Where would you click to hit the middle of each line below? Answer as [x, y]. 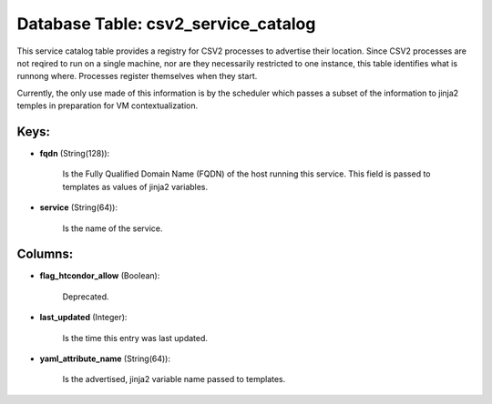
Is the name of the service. [113, 228]
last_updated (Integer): [83, 318]
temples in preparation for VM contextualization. [108, 106]
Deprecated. [86, 297]
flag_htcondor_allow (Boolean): [100, 276]
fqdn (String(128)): [75, 154]
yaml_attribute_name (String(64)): [105, 359]
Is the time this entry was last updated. [135, 338]
